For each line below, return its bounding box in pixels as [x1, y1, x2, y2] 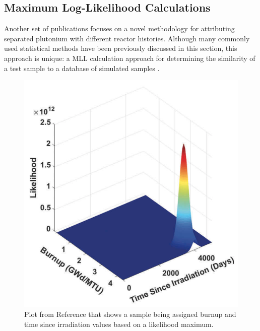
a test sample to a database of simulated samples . [4, 62, 160, 73]
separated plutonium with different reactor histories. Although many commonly [4, 33, 250, 43]
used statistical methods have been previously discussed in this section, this [4, 43, 237, 53]
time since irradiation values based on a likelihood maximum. [24, 318, 214, 329]
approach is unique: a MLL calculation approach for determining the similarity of [4, 52, 255, 63]
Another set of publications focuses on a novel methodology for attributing [4, 23, 235, 34]
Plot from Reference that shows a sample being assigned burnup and [24, 308, 236, 319]
